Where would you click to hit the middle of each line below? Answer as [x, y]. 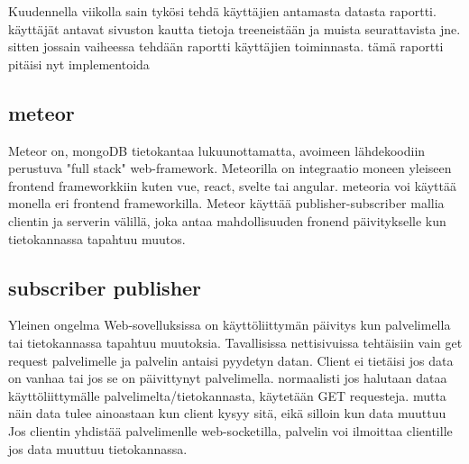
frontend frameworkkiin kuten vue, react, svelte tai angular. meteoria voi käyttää [232, 185]
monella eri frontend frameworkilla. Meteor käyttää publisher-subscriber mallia [226, 203]
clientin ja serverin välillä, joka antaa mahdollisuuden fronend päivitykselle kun [227, 220]
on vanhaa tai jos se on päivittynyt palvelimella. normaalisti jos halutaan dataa [228, 378]
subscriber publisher [105, 287]
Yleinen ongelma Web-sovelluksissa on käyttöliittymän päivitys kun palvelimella [230, 325]
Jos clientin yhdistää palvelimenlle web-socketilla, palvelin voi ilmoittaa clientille [230, 430]
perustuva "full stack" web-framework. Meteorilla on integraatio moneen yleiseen [230, 168]
